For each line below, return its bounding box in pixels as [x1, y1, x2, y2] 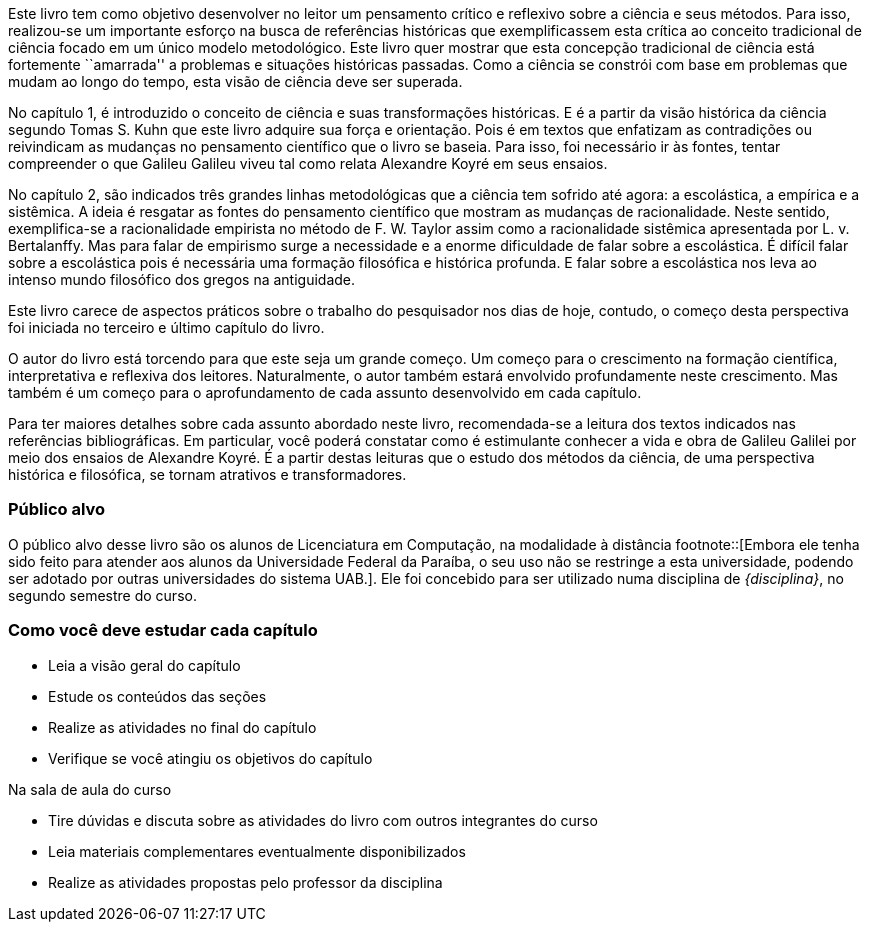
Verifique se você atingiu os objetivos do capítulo [48, 749, 373, 767]
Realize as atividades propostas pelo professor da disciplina [48, 873, 443, 891]
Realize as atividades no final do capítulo [48, 718, 317, 736]
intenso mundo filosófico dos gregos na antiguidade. [8, 271, 356, 288]
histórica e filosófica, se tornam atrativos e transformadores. [8, 466, 407, 483]
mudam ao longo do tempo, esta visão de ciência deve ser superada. [8, 73, 463, 90]
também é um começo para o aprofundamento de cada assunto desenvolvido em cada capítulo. [8, 384, 642, 401]
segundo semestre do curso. [8, 586, 197, 604]
